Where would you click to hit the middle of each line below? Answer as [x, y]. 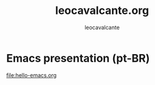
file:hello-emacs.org [31, 75]
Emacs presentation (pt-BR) [78, 58]
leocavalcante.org [102, 11]
